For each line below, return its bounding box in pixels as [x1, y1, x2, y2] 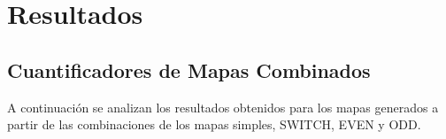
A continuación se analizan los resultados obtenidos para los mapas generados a [7, 97, 439, 116]
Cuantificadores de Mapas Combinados [7, 56, 371, 83]
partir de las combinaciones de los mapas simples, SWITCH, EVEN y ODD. [7, 115, 421, 134]
